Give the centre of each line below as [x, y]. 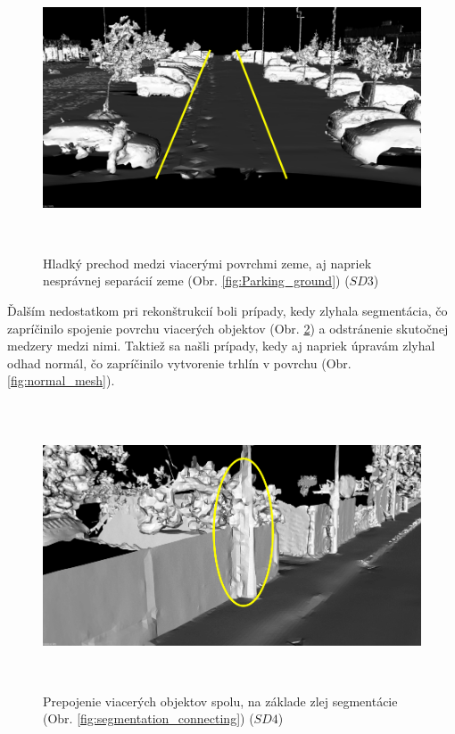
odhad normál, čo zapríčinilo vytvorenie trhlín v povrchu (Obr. [179, 363]
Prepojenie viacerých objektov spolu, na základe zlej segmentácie [220, 701]
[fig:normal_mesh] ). [61, 380]
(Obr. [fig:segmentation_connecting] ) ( [149, 718]
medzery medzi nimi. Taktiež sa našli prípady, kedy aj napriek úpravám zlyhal [221, 346]
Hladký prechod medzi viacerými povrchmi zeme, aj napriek [207, 263]
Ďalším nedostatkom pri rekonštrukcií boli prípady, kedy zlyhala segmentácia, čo [227, 311]
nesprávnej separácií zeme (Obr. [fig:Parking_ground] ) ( [196, 280]
